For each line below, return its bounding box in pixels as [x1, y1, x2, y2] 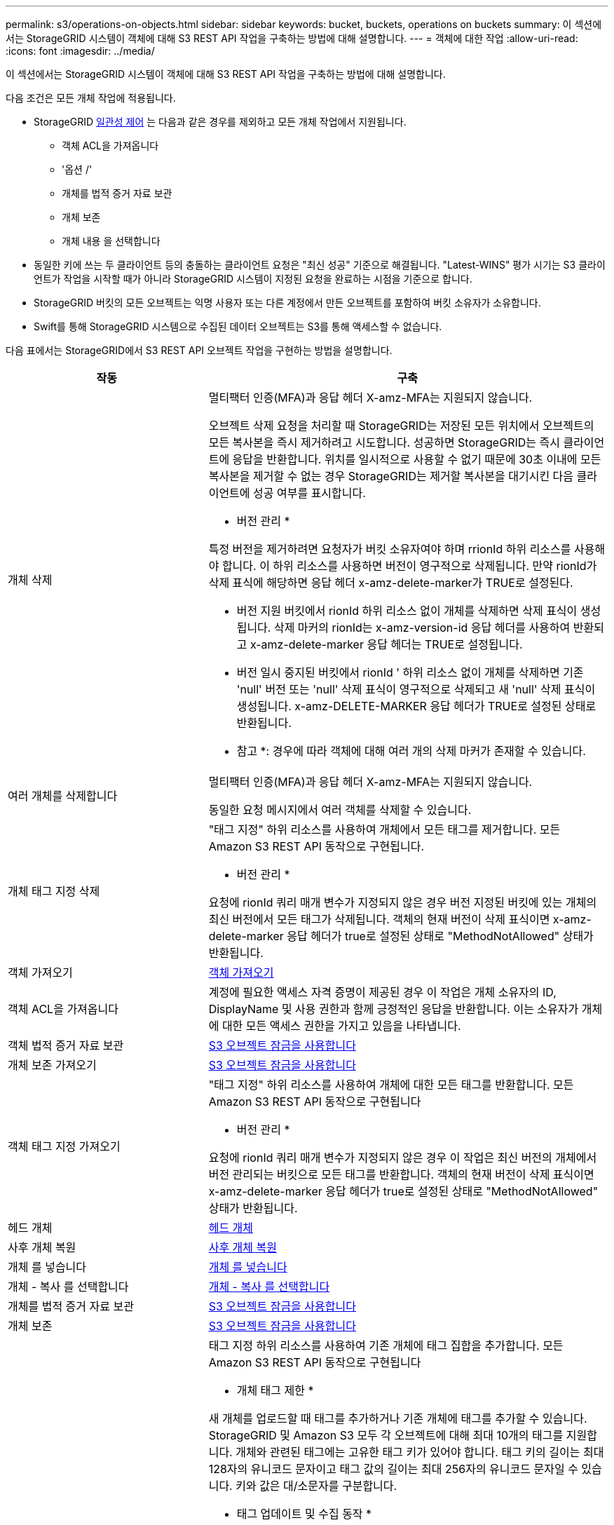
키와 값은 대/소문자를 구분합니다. [236, 1479, 397, 1493]
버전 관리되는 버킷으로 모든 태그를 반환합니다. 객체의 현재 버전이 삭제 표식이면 [208, 1167, 594, 1181]
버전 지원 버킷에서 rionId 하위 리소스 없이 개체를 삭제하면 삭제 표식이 [236, 604, 578, 618]
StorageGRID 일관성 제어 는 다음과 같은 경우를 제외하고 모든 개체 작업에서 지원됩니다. [34, 116, 407, 128]
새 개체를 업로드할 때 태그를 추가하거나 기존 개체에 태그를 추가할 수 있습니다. [208, 1411, 587, 1425]
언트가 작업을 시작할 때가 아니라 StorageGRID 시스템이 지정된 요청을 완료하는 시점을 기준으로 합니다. [34, 273, 472, 285]
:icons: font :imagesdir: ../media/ [6, 45, 155, 57]
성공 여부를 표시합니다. [253, 486, 366, 500]
